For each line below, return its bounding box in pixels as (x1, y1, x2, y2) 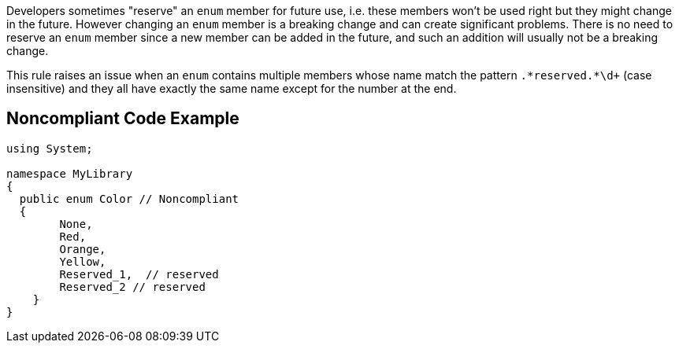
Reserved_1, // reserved (59, 267, 219, 281)
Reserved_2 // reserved (59, 280, 206, 293)
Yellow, (59, 255, 106, 268)
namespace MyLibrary (6, 167, 133, 180)
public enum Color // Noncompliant (19, 192, 239, 205)
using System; (6, 141, 93, 155)
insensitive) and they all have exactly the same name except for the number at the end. (6, 82, 457, 95)
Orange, (59, 242, 106, 255)
